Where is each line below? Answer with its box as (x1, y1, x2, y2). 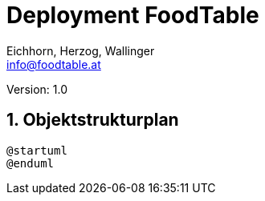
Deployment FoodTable (6, 2, 259, 29)
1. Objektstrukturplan (6, 110, 179, 131)
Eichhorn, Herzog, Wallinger (6, 43, 155, 58)
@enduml (6, 156, 55, 170)
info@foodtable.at (6, 57, 101, 71)
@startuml (6, 143, 67, 157)
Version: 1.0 (6, 82, 68, 96)
